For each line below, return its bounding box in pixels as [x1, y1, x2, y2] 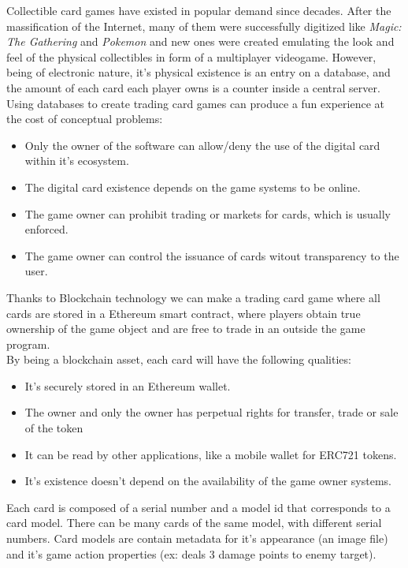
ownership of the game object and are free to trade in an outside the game [6, 320, 365, 337]
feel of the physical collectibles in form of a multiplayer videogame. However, [6, 48, 376, 65]
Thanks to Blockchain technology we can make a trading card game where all [6, 289, 380, 305]
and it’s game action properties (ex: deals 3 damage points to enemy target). [6, 545, 376, 562]
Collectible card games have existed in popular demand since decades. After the [6, 2, 391, 18]
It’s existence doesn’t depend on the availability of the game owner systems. [24, 473, 391, 489]
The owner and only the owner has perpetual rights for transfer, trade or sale [24, 404, 399, 420]
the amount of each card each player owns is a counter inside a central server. [6, 79, 380, 95]
